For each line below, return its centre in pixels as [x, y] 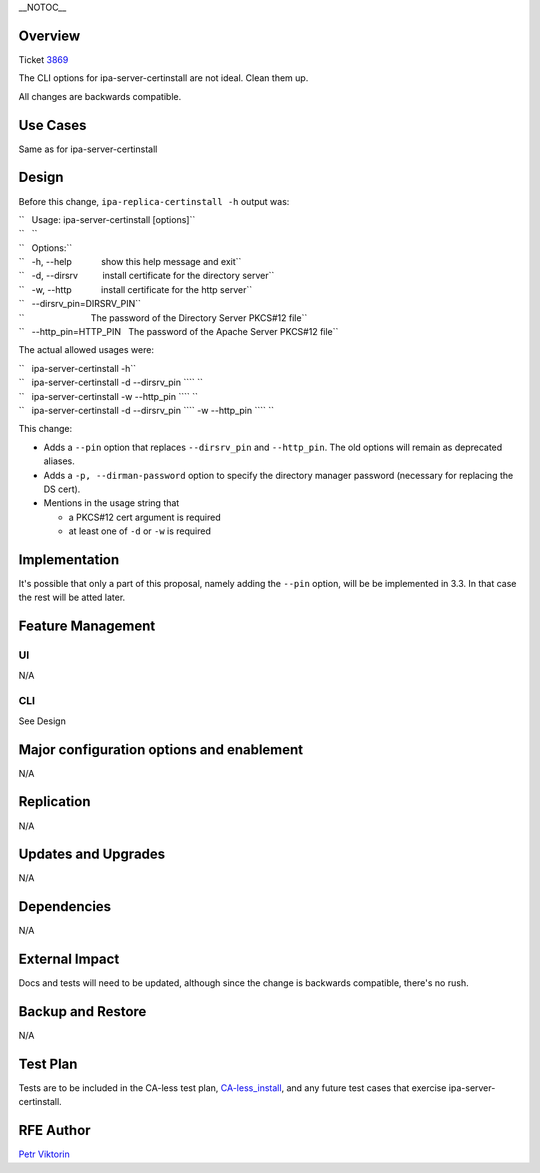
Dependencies [65, 906]
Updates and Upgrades [92, 854]
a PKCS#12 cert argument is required [144, 517]
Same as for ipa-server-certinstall [88, 149]
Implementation [69, 559]
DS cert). [62, 489]
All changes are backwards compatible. [100, 96]
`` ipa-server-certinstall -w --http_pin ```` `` [108, 396]
